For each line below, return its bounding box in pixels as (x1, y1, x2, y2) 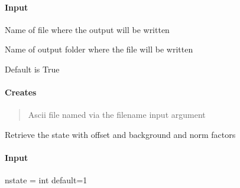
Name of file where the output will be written (5, 23, 170, 35)
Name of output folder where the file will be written (5, 43, 193, 55)
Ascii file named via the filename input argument (28, 108, 206, 121)
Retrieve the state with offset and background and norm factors (5, 128, 236, 140)
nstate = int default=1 (5, 174, 87, 186)
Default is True (5, 62, 60, 75)
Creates (5, 86, 37, 98)
